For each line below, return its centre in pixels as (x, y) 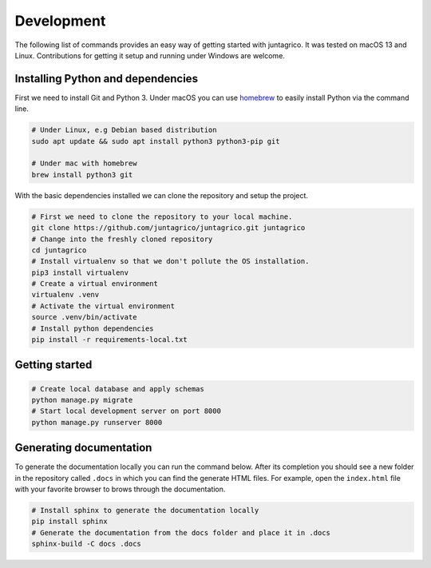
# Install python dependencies (93, 328)
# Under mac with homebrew (84, 163)
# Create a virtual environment (95, 284)
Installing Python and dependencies (107, 79)
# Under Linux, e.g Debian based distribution (124, 130)
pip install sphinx (69, 522)
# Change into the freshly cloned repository (122, 239)
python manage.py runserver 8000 (97, 422)
